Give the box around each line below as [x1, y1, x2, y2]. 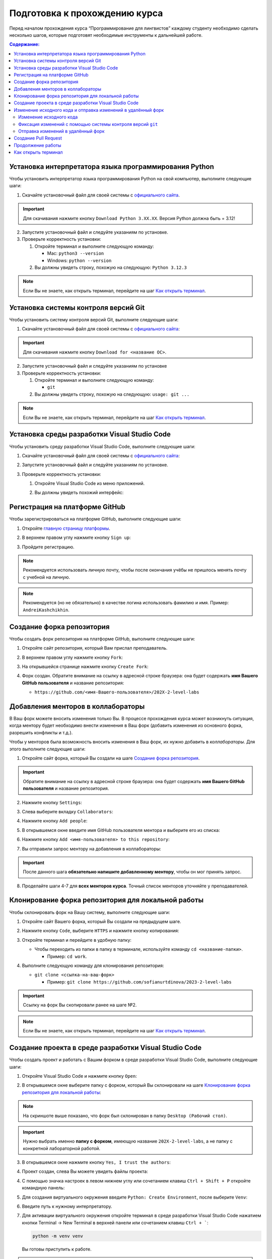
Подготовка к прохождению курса [9, 8, 163, 19]
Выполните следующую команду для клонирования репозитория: [22, 962, 164, 968]
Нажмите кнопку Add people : [22, 818, 88, 824]
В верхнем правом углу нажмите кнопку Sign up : [22, 534, 131, 541]
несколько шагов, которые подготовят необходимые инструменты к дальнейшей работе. [9, 32, 203, 38]
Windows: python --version [47, 257, 112, 263]
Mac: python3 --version [47, 250, 104, 256]
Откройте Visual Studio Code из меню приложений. [34, 480, 145, 486]
